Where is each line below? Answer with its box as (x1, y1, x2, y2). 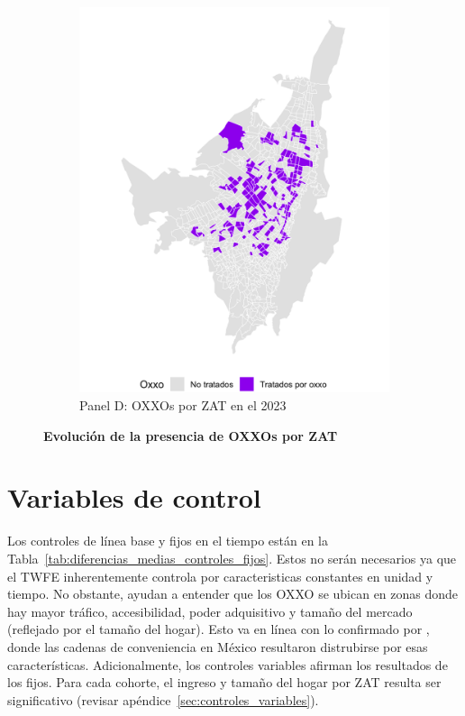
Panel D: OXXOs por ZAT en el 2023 (79, 396, 287, 415)
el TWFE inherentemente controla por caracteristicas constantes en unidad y (7, 566, 433, 585)
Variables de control (7, 479, 261, 516)
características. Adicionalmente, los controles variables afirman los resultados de (7, 655, 448, 674)
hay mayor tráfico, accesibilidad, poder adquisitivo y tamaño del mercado (7, 601, 413, 620)
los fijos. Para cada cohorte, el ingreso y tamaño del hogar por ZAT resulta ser (7, 673, 442, 692)
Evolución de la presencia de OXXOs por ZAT (43, 426, 338, 445)
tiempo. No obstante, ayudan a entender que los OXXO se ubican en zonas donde (7, 584, 459, 603)
